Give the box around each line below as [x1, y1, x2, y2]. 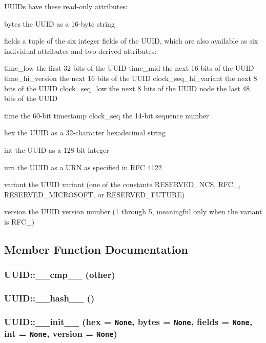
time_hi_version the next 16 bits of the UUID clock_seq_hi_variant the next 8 [4, 72, 257, 83]
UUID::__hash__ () [4, 292, 95, 305]
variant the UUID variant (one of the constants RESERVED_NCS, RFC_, [4, 179, 241, 190]
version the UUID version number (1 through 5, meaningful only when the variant [4, 206, 262, 217]
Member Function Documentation [4, 241, 189, 257]
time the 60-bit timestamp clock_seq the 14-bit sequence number [4, 110, 209, 120]
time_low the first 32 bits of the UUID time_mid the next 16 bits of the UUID [4, 63, 254, 73]
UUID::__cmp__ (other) [4, 268, 115, 281]
